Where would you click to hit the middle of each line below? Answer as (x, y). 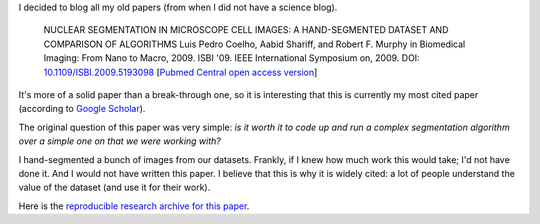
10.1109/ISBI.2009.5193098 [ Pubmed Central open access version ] (180, 72)
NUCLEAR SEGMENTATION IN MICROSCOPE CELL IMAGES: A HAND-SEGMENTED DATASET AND (246, 30)
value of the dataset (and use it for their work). (114, 187)
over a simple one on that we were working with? (120, 141)
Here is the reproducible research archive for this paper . (134, 206)
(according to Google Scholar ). (82, 109)
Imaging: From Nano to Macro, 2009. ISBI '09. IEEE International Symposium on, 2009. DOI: (231, 58)
